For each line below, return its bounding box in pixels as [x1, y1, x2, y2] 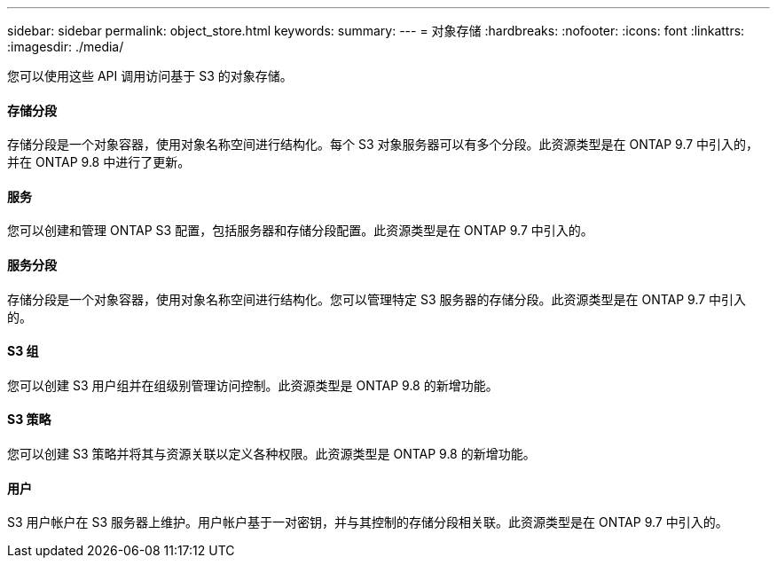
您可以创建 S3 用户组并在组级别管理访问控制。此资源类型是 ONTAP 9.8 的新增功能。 [7, 377, 498, 393]
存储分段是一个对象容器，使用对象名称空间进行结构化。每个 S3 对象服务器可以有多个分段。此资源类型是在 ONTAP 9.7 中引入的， [7, 137, 759, 153]
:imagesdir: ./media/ [7, 39, 124, 54]
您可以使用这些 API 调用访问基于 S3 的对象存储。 [7, 68, 293, 83]
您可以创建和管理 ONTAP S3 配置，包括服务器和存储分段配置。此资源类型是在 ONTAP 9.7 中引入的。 [7, 223, 593, 239]
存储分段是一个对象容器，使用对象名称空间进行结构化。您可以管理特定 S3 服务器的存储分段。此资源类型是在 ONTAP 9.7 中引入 [7, 291, 747, 307]
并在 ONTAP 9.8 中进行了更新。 [7, 154, 191, 170]
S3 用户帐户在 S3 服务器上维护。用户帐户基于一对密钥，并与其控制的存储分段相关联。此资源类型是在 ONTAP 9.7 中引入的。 [7, 514, 728, 530]
